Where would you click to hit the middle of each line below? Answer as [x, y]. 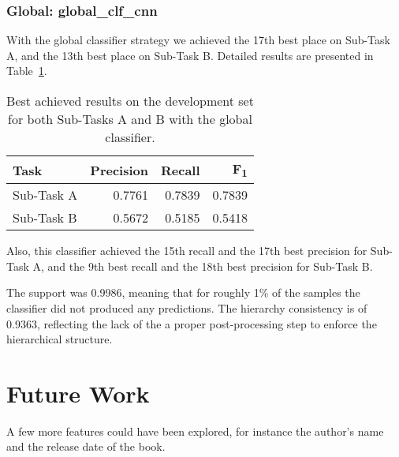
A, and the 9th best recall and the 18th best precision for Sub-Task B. [203, 266]
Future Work [78, 393]
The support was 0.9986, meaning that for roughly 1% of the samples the [183, 292]
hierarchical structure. [60, 339]
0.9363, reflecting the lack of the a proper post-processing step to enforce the [192, 323]
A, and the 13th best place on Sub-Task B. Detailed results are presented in [190, 55]
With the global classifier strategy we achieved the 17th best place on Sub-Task [198, 40]
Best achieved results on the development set [130, 101]
